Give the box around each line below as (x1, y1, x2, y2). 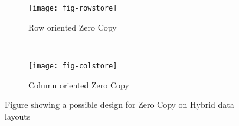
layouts (5, 110, 31, 122)
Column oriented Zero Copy (28, 78, 129, 91)
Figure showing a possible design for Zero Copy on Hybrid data (5, 98, 234, 111)
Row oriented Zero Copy (28, 21, 117, 33)
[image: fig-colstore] (28, 61, 117, 70)
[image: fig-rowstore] (28, 4, 117, 12)
